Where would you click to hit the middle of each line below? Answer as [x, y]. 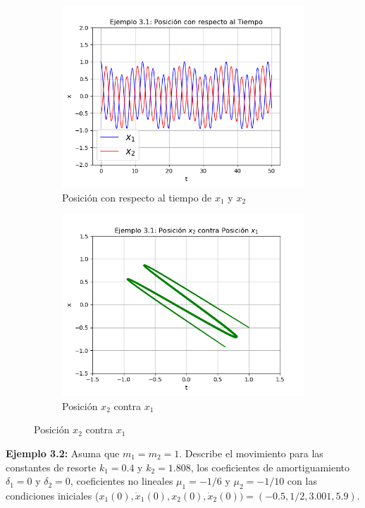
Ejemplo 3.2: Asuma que [63, 453]
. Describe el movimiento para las [251, 453]
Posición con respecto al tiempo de [137, 197]
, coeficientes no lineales [122, 481]
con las [302, 481]
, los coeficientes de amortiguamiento [270, 467]
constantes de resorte [51, 467]
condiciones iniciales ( [52, 495]
